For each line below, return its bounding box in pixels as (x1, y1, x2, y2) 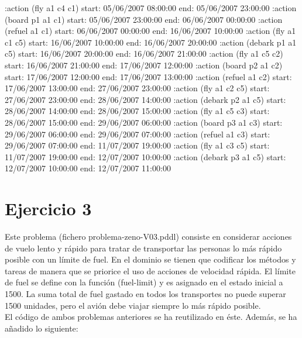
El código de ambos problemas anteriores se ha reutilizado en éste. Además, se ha (5, 311, 297, 323)
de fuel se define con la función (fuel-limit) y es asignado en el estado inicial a (5, 276, 283, 288)
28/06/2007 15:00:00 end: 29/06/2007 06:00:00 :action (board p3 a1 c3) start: (5, 116, 283, 128)
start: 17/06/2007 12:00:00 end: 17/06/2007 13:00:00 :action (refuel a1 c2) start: (5, 70, 292, 82)
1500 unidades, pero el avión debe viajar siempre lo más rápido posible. (5, 299, 261, 311)
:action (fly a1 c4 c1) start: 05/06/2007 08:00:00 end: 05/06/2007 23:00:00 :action (5, 2, 297, 13)
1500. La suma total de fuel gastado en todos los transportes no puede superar (5, 288, 286, 299)
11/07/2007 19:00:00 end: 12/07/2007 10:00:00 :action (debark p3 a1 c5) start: (5, 150, 286, 163)
